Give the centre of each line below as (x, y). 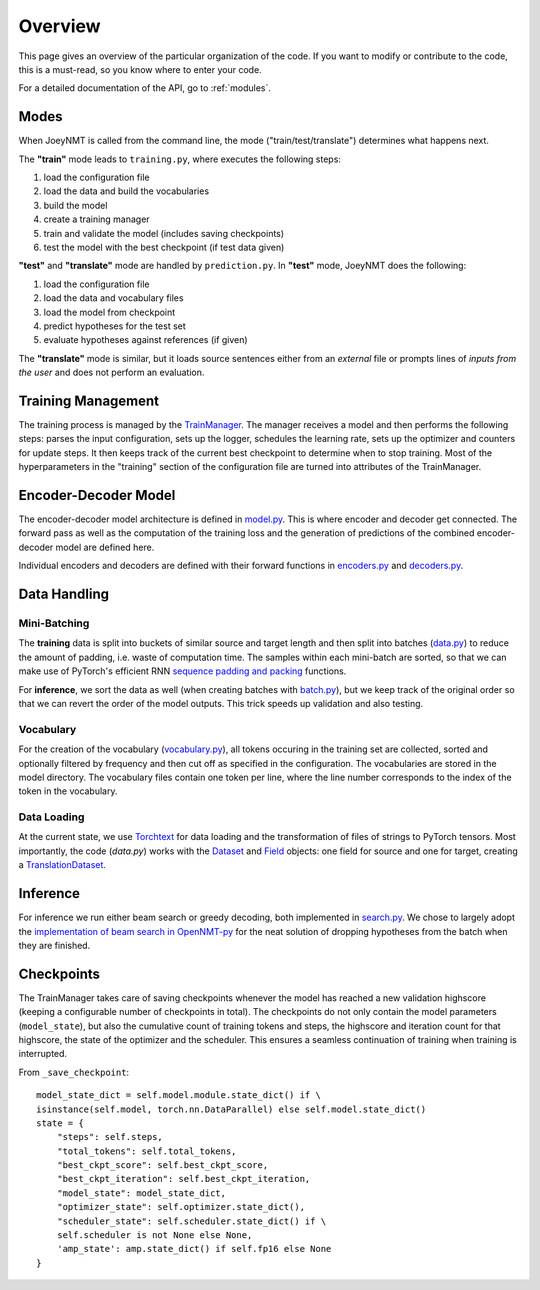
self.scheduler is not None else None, (154, 1235)
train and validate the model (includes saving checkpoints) (164, 233)
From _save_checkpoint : (74, 1072)
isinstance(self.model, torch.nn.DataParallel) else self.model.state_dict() (231, 1109)
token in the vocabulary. (68, 791)
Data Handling (64, 594)
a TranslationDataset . (62, 865)
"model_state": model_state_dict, (141, 1193)
